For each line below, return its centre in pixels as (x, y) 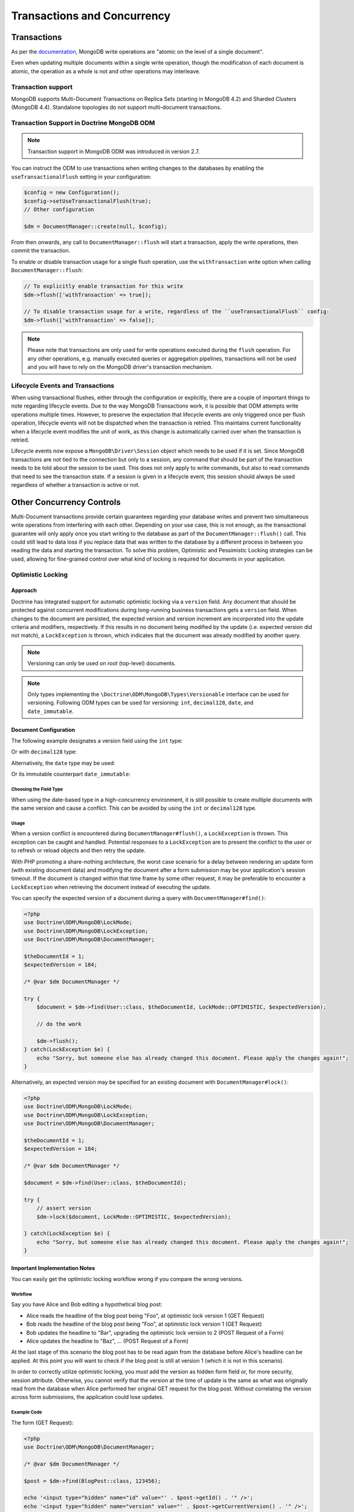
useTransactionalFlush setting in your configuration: (81, 177)
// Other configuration (59, 210)
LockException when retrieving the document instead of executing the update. (111, 887)
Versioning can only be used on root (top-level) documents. (102, 663)
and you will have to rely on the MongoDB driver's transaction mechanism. (120, 367)
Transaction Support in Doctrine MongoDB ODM (83, 123)
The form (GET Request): (42, 1422)
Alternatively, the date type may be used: (63, 763)
